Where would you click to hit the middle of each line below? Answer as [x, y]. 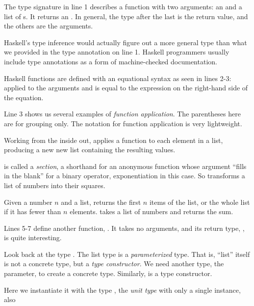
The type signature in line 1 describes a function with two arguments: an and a [123, 6]
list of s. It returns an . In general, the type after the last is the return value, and [126, 16]
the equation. [24, 97]
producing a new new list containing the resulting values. [90, 150]
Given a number [28, 202]
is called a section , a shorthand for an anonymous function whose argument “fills [125, 166]
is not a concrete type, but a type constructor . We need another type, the [114, 264]
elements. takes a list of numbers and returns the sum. [152, 211]
